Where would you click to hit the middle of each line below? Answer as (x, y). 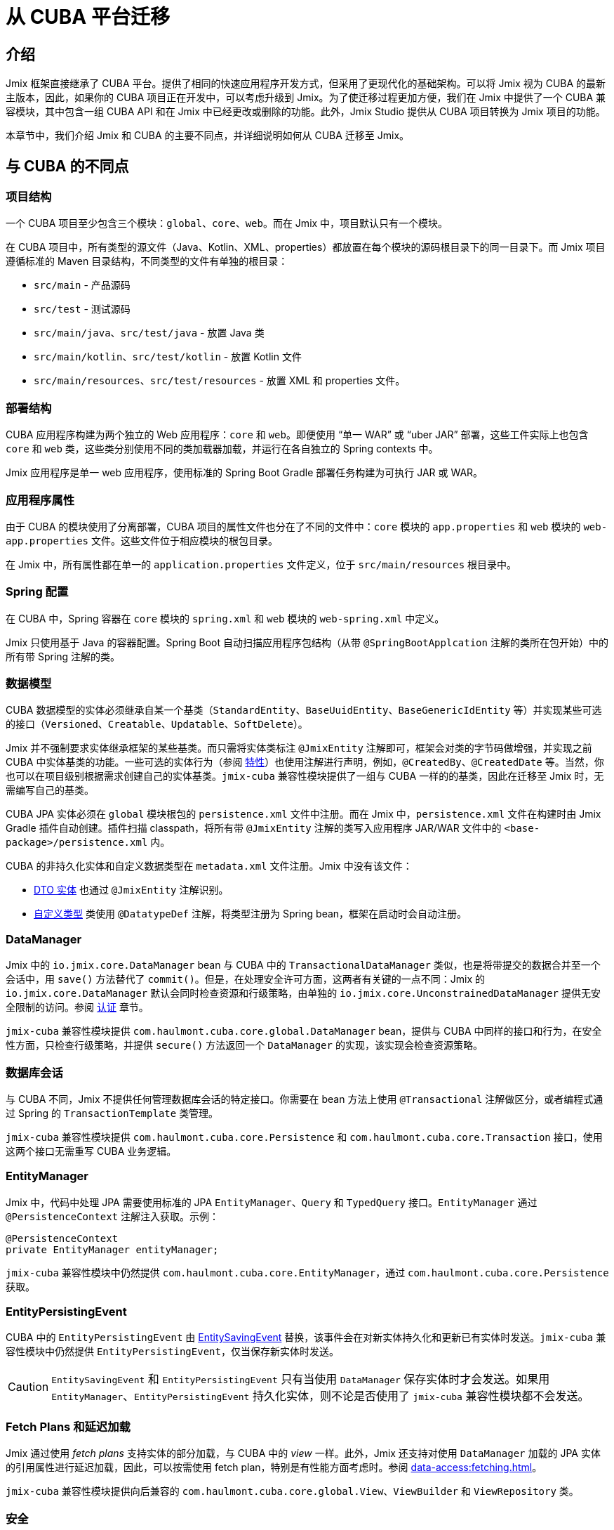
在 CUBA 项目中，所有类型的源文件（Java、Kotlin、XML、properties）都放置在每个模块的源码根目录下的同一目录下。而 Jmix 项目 (306, 247)
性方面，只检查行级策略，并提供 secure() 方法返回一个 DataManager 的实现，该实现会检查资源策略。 (244, 1045)
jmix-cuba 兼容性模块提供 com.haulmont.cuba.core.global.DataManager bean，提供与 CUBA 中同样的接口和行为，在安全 (304, 1031)
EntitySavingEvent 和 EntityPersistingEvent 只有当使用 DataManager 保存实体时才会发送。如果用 (301, 1379)
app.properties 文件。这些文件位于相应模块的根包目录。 (142, 540)
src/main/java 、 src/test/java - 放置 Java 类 (149, 333)
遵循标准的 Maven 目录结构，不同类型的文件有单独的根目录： (147, 261)
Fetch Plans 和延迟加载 (68, 1426)
